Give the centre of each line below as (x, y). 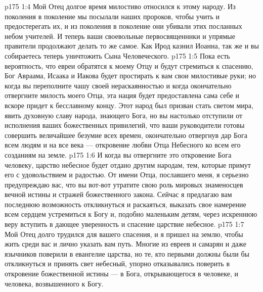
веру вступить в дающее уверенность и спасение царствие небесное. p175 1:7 (124, 224)
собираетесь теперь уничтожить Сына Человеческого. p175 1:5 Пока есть (117, 55)
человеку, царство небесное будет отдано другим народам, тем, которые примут (128, 164)
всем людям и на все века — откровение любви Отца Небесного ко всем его (123, 145)
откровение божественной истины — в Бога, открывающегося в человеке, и (121, 274)
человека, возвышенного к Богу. (54, 283)
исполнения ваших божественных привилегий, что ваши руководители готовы (125, 125)
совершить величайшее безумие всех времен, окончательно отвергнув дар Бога (126, 135)
